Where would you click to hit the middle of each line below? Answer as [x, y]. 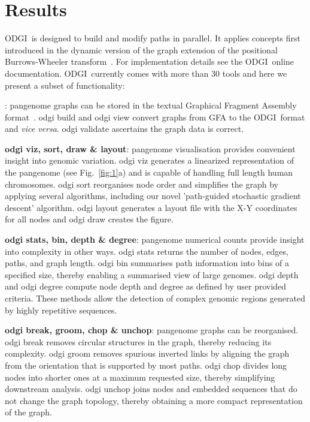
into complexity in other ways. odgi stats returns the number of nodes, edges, [147, 251]
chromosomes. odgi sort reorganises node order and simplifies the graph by [142, 184]
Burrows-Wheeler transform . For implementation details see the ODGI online [150, 61]
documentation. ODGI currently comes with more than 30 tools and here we [146, 73]
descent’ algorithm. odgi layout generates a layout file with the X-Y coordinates [151, 207]
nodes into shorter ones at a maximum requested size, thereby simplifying [140, 377]
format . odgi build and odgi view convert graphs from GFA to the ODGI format [155, 117]
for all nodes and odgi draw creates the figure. [89, 219]
